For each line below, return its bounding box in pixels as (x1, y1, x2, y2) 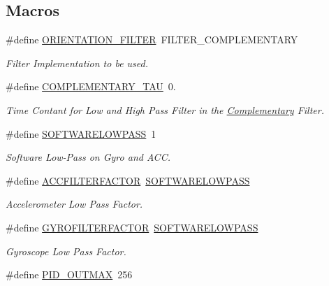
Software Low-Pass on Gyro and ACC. (6, 150, 170, 164)
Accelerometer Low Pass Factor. (6, 196, 143, 211)
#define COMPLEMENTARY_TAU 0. (6, 79, 176, 94)
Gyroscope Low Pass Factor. (6, 243, 126, 258)
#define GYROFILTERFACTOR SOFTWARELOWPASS (6, 220, 258, 234)
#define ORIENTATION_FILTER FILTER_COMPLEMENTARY (6, 32, 298, 47)
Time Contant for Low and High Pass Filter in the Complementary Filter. (6, 102, 325, 117)
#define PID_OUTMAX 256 (6, 267, 133, 282)
